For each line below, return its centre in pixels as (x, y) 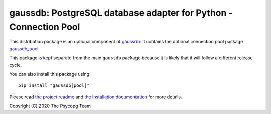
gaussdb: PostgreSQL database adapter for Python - (121, 13)
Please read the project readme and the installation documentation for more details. (96, 97)
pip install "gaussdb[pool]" (54, 85)
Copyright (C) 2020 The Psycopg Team (50, 106)
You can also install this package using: (50, 74)
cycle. (16, 65)
